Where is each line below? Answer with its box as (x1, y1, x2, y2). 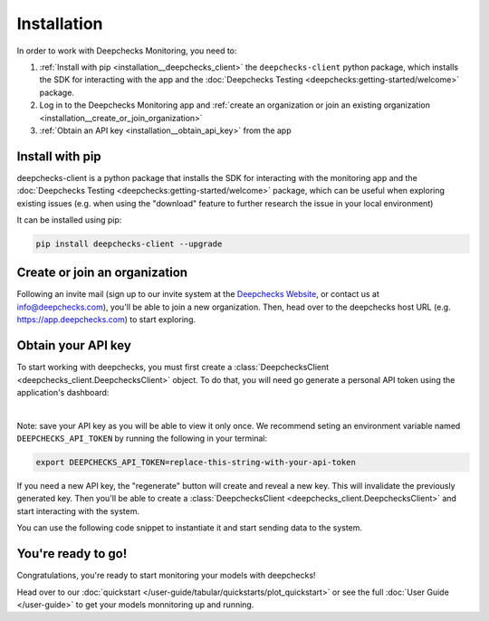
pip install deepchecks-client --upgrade (35, 238, 223, 249)
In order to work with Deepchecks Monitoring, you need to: (16, 45, 237, 56)
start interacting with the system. (16, 505, 140, 516)
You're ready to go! (16, 546, 128, 561)
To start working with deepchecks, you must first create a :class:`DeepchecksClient (16, 362, 330, 373)
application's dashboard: (16, 387, 110, 397)
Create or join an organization (16, 265, 188, 281)
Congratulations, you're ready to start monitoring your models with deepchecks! (16, 570, 316, 581)
